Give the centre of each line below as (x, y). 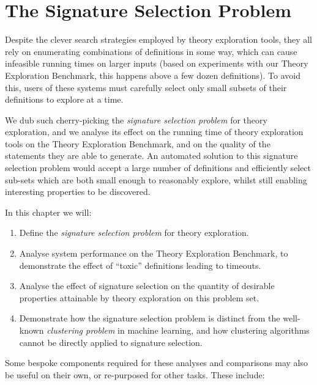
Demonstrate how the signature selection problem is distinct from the (150, 318)
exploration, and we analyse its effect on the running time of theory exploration (154, 132)
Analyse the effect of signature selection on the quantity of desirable (147, 286)
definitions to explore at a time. (64, 99)
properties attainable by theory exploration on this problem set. (139, 297)
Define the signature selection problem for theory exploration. (134, 233)
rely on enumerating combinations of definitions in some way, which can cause (151, 51)
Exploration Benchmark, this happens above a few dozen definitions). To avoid (153, 75)
